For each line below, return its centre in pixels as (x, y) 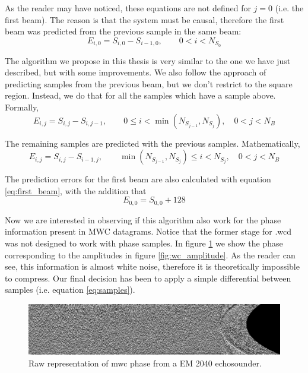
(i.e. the (289, 8)
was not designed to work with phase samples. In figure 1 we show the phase (144, 243)
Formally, (22, 107)
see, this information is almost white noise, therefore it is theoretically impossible (152, 266)
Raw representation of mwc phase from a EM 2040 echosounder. (145, 363)
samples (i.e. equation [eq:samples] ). (70, 290)
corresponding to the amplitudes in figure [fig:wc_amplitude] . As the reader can (150, 255)
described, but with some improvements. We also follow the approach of (136, 72)
